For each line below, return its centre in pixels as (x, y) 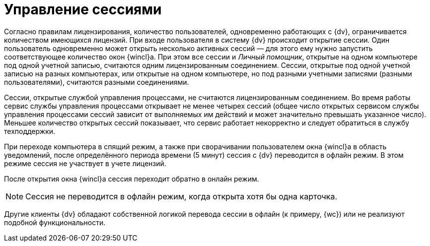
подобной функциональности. (55, 222)
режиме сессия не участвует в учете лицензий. (85, 163)
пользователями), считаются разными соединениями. (97, 82)
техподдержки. (30, 131)
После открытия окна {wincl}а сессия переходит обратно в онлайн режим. (132, 179)
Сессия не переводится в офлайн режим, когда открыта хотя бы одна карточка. (181, 196)
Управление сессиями (83, 9)
